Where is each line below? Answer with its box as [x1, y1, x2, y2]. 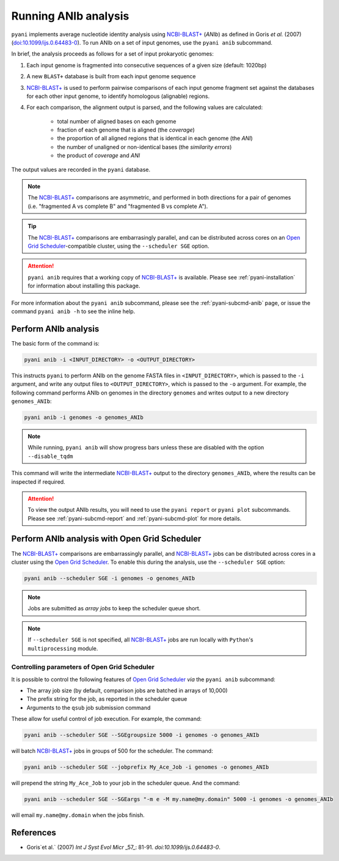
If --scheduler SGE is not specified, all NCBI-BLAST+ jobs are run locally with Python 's [27, 636, 253, 643]
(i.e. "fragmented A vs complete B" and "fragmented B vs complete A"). [27, 202, 208, 210]
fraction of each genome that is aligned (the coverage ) [57, 126, 195, 134]
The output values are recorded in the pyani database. [11, 166, 151, 173]
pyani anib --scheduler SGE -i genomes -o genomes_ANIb [24, 575, 195, 582]
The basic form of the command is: [11, 339, 100, 347]
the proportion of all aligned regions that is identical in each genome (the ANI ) [57, 135, 253, 142]
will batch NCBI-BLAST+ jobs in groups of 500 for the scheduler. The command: [11, 747, 213, 755]
